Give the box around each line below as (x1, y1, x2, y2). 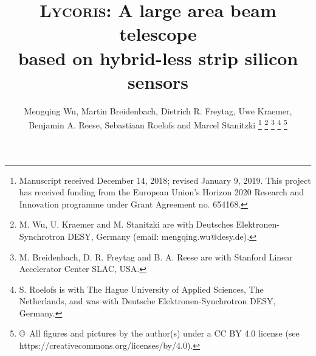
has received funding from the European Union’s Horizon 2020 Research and (19, 186, 304, 198)
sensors (127, 69, 189, 94)
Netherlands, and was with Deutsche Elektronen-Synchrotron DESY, (19, 295, 276, 307)
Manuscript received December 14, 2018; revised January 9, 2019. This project (19, 173, 311, 186)
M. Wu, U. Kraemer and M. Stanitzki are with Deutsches (19, 218, 233, 231)
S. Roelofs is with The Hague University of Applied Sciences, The (19, 282, 264, 295)
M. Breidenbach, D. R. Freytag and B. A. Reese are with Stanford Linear (19, 250, 293, 263)
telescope (119, 21, 197, 46)
